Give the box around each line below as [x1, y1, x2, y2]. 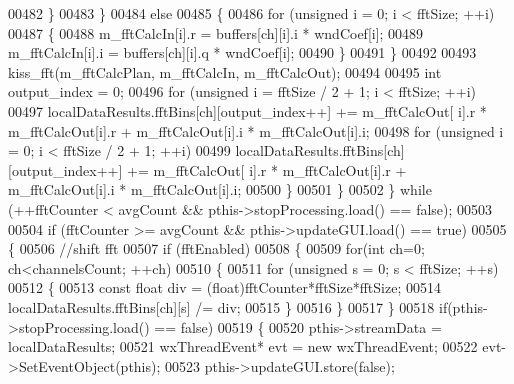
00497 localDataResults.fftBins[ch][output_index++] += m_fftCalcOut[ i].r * [8, 100, 487, 121]
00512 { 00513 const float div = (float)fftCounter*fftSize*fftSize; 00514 [8, 277, 441, 298]
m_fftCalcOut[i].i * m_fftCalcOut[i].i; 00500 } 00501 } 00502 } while [8, 179, 432, 200]
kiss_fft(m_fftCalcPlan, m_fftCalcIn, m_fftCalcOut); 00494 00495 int [8, 61, 442, 82]
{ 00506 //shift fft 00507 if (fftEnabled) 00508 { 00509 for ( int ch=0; [8, 238, 425, 259]
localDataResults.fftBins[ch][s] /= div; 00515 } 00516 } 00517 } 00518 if [8, 296, 448, 317]
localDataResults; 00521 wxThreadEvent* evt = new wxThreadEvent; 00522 [8, 336, 478, 357]
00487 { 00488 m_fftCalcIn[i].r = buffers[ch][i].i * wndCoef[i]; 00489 [8, 22, 424, 43]
